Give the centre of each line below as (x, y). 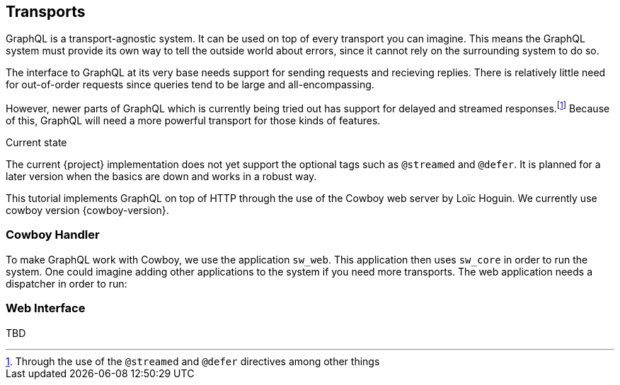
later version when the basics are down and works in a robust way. (161, 177)
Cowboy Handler (53, 235)
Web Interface (46, 308)
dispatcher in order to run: (67, 283)
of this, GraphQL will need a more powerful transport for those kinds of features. (193, 121)
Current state (36, 143)
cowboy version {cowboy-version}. (87, 211)
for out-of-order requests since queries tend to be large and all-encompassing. (190, 85)
